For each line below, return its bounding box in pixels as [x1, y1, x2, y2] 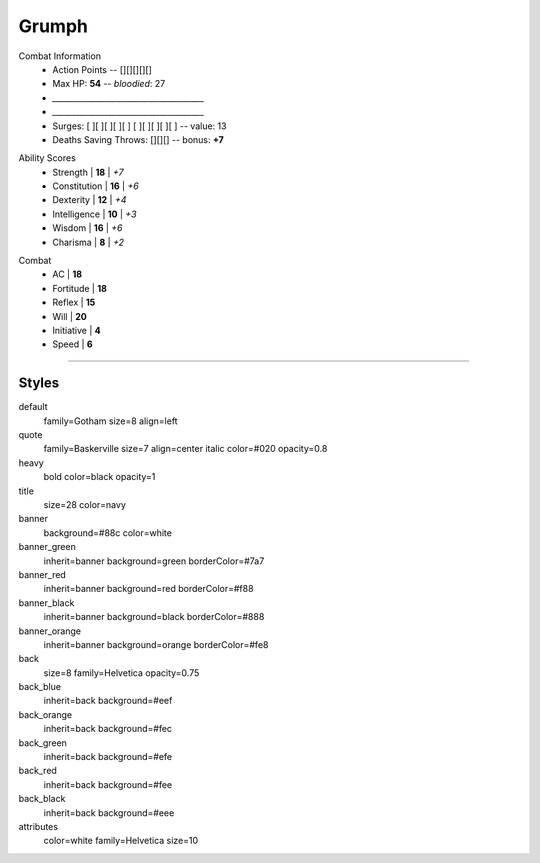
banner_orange [18, 625, 82, 637]
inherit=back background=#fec [43, 723, 173, 735]
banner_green [18, 541, 77, 553]
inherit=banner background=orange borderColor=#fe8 [43, 638, 269, 650]
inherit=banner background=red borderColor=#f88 [43, 583, 254, 595]
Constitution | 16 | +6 [52, 180, 139, 192]
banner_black [18, 596, 75, 609]
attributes [18, 820, 59, 832]
